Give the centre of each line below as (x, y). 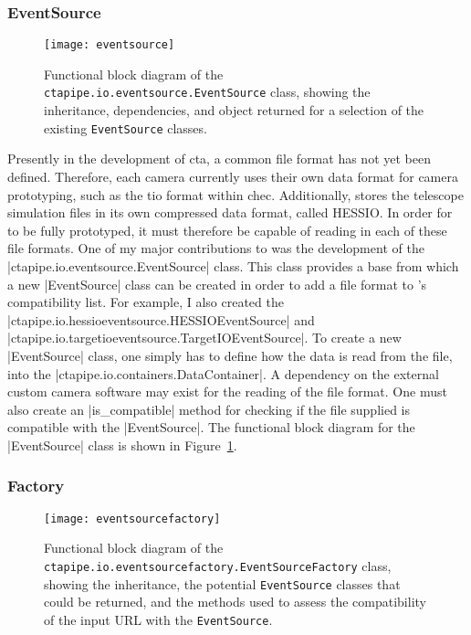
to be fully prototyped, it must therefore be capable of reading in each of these (227, 230)
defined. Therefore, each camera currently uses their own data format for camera (233, 176)
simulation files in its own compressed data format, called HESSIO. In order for (230, 212)
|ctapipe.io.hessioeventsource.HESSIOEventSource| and (161, 319)
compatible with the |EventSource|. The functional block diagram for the (211, 427)
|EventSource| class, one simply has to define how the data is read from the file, (230, 355)
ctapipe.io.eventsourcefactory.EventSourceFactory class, (218, 565)
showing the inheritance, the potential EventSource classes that (222, 583)
